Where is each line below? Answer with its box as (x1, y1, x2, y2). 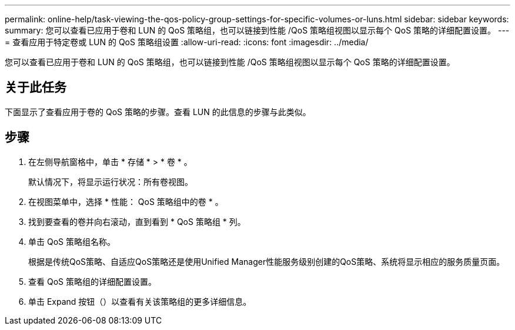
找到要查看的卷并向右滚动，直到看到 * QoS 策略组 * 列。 (28, 216, 246, 227)
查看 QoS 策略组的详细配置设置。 (28, 276, 156, 287)
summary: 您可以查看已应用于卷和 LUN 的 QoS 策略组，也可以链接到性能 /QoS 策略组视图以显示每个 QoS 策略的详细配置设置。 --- (5, 25, 510, 35)
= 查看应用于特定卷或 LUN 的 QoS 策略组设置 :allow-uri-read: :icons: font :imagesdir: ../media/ (5, 37, 369, 47)
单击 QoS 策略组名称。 (28, 236, 115, 247)
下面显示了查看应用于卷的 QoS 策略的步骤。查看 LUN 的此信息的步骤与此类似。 (5, 106, 311, 117)
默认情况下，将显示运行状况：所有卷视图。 (28, 176, 193, 187)
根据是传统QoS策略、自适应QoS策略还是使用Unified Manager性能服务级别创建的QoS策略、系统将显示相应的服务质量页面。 (28, 256, 505, 267)
